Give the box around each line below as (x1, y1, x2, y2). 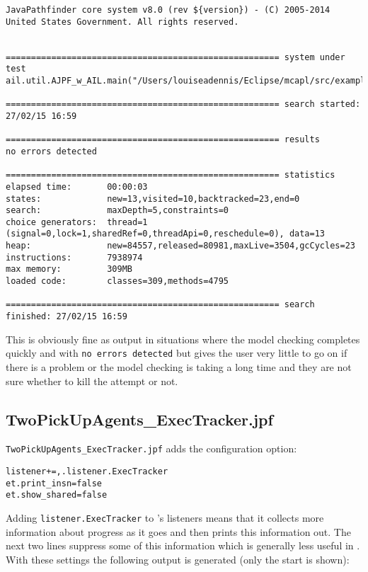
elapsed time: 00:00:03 (6, 181, 148, 192)
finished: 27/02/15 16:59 (6, 311, 127, 322)
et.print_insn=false (6, 478, 103, 488)
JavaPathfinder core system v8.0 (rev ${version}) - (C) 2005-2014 (6, 5, 330, 15)
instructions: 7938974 (6, 252, 143, 263)
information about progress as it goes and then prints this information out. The (6, 524, 351, 539)
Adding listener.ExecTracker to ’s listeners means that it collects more (6, 510, 324, 525)
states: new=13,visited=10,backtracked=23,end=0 (6, 193, 300, 204)
